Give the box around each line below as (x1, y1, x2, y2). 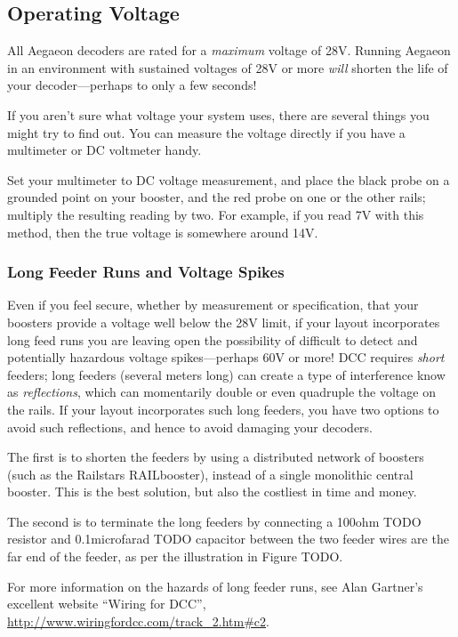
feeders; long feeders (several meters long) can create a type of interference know (7, 365, 446, 383)
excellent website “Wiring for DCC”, (7, 594, 206, 613)
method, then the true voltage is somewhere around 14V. (7, 222, 318, 241)
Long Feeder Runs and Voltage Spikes (7, 261, 285, 283)
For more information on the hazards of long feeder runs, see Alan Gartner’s (7, 577, 423, 595)
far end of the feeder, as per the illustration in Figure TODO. (7, 547, 343, 566)
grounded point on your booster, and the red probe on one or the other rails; (7, 188, 426, 206)
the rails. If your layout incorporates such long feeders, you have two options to (7, 399, 439, 418)
